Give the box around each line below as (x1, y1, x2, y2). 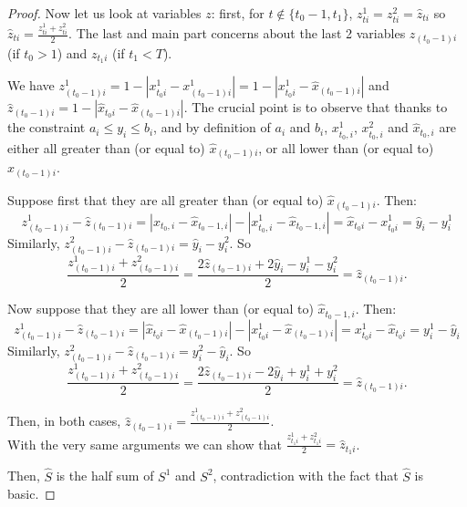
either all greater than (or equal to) (7, 138, 205, 157)
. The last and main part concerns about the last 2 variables (68, 24, 406, 43)
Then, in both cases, (7, 411, 121, 430)
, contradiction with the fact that (213, 466, 399, 485)
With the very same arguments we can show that (7, 434, 282, 453)
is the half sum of (56, 466, 154, 485)
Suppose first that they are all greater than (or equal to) (7, 191, 324, 209)
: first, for (211, 4, 265, 22)
